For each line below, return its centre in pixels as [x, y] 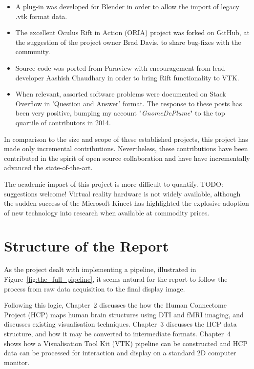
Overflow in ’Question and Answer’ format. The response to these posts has [129, 103]
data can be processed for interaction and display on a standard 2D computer [120, 353]
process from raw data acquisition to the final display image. [95, 288]
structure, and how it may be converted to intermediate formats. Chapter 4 [117, 333]
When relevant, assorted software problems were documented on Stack [121, 94]
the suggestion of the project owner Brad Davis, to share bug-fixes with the [128, 42]
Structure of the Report [86, 246]
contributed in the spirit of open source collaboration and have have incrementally [127, 158]
